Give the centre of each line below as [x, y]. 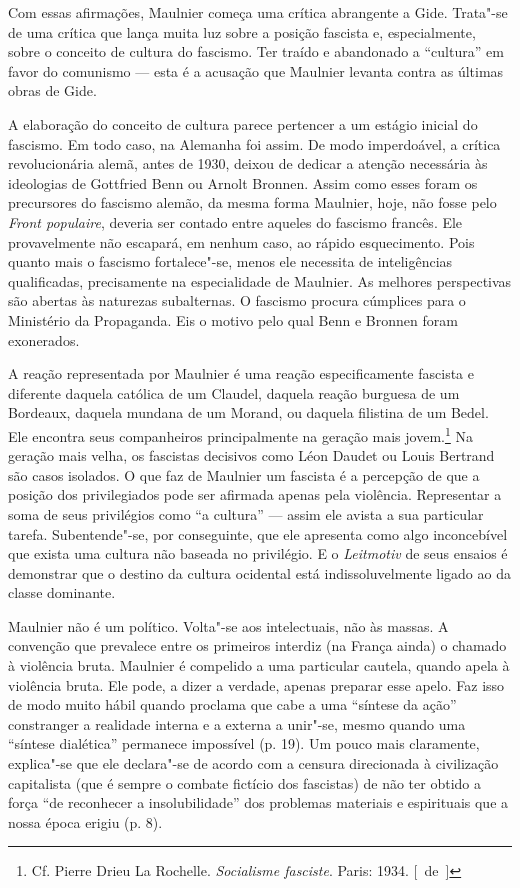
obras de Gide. [52, 90]
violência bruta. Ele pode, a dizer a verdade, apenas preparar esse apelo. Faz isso [256, 684]
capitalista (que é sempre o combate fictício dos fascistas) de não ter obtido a [244, 782]
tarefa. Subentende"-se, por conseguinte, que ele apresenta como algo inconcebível [258, 533]
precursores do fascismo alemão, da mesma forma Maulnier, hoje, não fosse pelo [252, 202]
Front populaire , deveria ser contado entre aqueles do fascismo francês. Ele [235, 221]
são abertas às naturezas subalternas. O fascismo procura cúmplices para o [237, 300]
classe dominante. [62, 592]
